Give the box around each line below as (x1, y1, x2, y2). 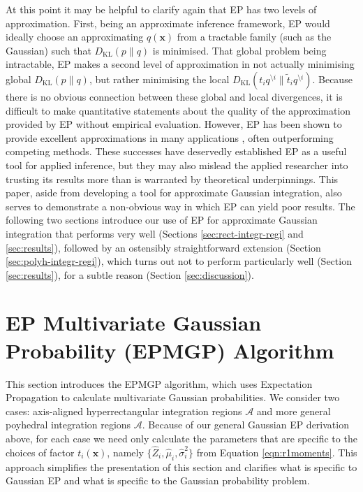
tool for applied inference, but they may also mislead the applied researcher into (6, 157, 348, 172)
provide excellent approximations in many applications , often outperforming (6, 130, 334, 145)
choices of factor (6, 444, 75, 459)
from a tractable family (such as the (177, 29, 332, 44)
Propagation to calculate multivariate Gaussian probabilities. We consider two (6, 390, 340, 405)
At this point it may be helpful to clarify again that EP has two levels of (6, 2, 317, 16)
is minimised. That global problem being (152, 43, 327, 57)
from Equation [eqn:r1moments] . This (196, 444, 357, 459)
